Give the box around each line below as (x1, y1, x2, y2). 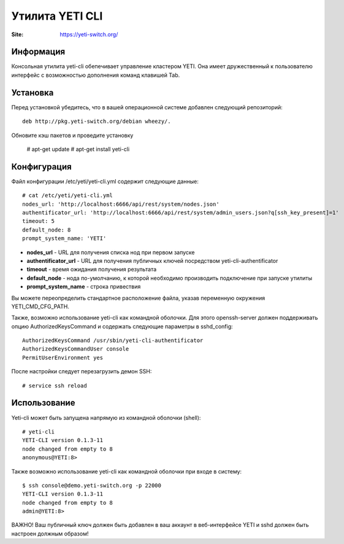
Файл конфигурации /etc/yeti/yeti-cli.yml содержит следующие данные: (11, 177, 199, 185)
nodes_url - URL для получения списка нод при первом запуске (26, 249, 196, 256)
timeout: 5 (22, 218, 55, 225)
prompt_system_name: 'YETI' (22, 235, 107, 242)
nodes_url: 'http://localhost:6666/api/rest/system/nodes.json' (22, 200, 220, 208)
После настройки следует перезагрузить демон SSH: (11, 368, 152, 375)
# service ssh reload (22, 382, 87, 389)
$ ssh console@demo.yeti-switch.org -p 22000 (22, 482, 162, 489)
